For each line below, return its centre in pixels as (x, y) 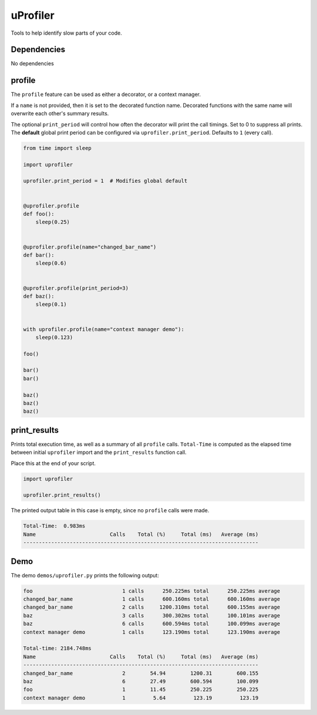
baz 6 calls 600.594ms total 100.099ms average (152, 624)
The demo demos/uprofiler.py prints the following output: (85, 575)
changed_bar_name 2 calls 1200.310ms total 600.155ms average (152, 607)
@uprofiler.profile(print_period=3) (76, 288)
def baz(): (39, 296)
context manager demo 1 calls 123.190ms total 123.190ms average (152, 632)
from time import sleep (58, 148)
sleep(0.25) (53, 222)
